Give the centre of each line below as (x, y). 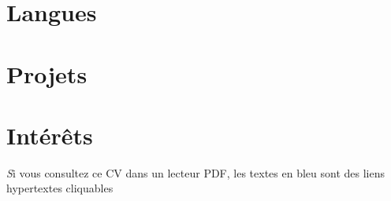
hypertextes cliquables (60, 188)
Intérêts (50, 135)
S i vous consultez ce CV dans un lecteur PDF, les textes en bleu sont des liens (195, 172)
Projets (47, 73)
